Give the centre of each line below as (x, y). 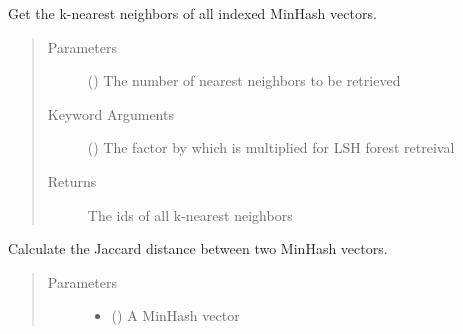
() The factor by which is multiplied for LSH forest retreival (271, 147)
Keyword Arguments (110, 113)
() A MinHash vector (175, 315)
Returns (72, 180)
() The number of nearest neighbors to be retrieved (244, 80)
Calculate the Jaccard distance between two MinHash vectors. (198, 248)
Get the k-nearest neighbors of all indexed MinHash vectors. (192, 13)
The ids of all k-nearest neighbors (190, 214)
